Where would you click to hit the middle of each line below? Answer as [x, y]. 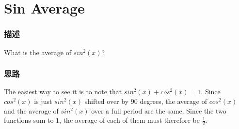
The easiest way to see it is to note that [63, 92]
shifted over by [107, 101]
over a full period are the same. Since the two [159, 110]
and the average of [31, 110]
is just [43, 101]
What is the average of [38, 52]
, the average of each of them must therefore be [129, 120]
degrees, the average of [173, 101]
